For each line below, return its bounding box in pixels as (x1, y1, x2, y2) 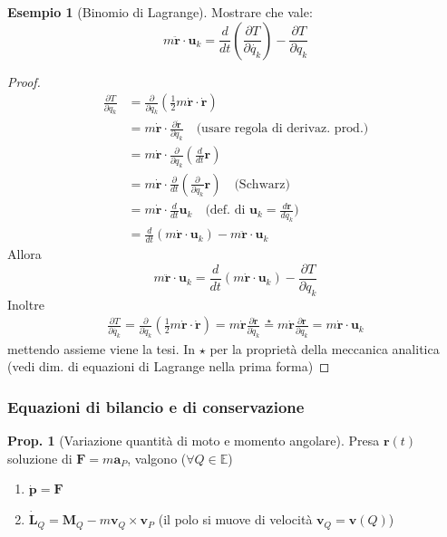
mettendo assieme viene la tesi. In (7, 339, 196, 358)
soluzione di (7, 448, 73, 467)
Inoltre (7, 294, 44, 313)
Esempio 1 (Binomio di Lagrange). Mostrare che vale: (7, 3, 313, 21)
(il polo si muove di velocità (158, 510, 313, 529)
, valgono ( (127, 448, 187, 467)
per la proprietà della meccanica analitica (209, 339, 440, 358)
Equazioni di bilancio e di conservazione (7, 395, 305, 417)
